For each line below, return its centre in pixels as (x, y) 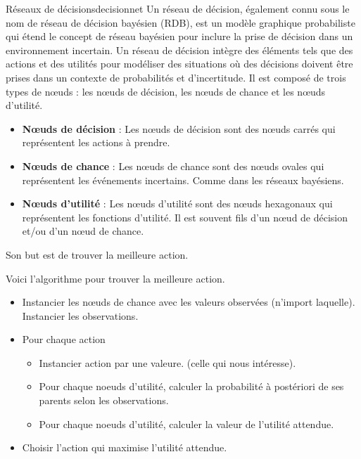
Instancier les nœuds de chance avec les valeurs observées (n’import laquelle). (189, 302)
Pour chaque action (64, 339)
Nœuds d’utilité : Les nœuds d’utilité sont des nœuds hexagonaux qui (177, 203)
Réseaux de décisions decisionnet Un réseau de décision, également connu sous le (178, 8)
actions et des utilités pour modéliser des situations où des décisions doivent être (179, 64)
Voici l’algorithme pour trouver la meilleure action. (115, 278)
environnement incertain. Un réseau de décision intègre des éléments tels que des (179, 50)
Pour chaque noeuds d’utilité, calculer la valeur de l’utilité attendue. (186, 424)
